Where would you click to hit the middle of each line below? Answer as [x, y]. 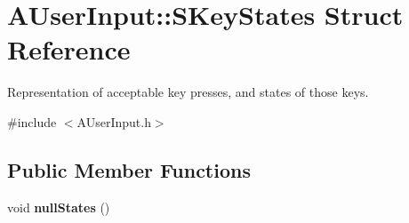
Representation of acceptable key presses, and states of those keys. [188, 92]
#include [32, 121]
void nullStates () [59, 207]
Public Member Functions [129, 169]
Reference [69, 49]
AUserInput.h [114, 121]
